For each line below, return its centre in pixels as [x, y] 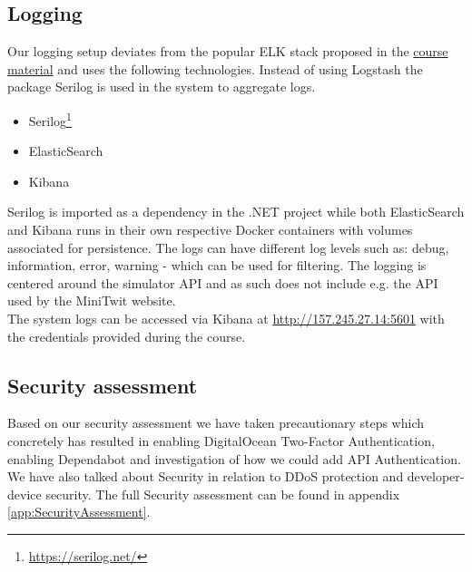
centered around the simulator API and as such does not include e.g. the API [223, 282]
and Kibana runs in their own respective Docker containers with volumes [210, 230]
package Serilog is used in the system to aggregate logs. [162, 87]
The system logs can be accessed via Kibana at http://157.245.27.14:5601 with [226, 318]
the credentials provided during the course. [127, 336]
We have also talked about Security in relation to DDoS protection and [206, 476]
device [25, 494]
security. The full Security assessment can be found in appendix [223, 494]
